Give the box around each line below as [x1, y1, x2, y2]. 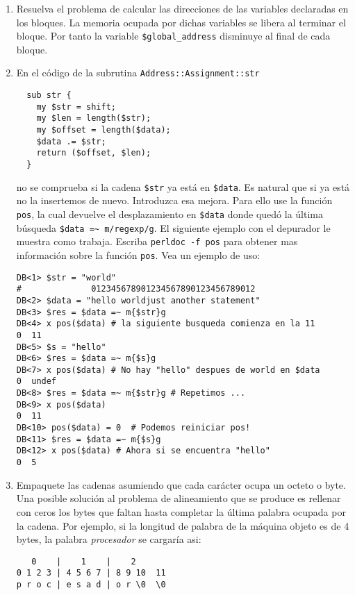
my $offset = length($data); [36, 125, 171, 135]
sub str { [26, 90, 72, 101]
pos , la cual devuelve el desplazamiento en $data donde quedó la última [16, 206, 323, 221]
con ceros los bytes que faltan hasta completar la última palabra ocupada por [16, 504, 346, 519]
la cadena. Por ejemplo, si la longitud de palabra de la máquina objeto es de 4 [16, 518, 349, 533]
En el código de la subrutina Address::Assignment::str [16, 65, 260, 80]
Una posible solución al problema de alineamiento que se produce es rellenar [16, 491, 341, 505]
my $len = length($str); [36, 113, 151, 124]
